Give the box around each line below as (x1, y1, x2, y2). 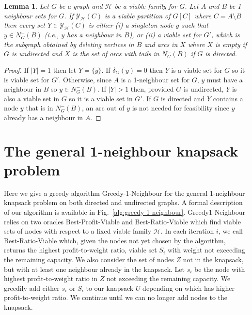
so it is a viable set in (69, 93, 133, 103)
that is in (26, 103, 53, 113)
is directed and (160, 93, 205, 103)
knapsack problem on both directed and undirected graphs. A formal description (4, 197, 243, 207)
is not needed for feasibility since (132, 103, 229, 113)
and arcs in (144, 39, 178, 49)
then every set (4, 20, 45, 30)
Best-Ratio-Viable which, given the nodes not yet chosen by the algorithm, (4, 235, 226, 245)
